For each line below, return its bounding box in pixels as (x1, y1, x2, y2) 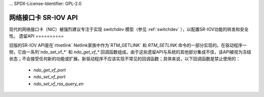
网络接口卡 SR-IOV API (9, 13, 78, 22)
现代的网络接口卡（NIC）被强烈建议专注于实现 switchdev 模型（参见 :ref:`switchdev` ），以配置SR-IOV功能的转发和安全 (9, 26, 249, 32)
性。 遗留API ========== (9, 33, 64, 39)
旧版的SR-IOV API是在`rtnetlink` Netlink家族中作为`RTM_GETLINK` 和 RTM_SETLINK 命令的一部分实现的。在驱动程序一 (9, 42, 247, 48)
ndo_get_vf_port (33, 67, 66, 73)
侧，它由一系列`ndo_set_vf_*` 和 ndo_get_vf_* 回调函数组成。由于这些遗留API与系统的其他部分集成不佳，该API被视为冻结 (9, 49, 251, 55)
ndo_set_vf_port (33, 74, 66, 80)
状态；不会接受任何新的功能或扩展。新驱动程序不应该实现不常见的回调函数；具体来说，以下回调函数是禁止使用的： (9, 56, 241, 62)
